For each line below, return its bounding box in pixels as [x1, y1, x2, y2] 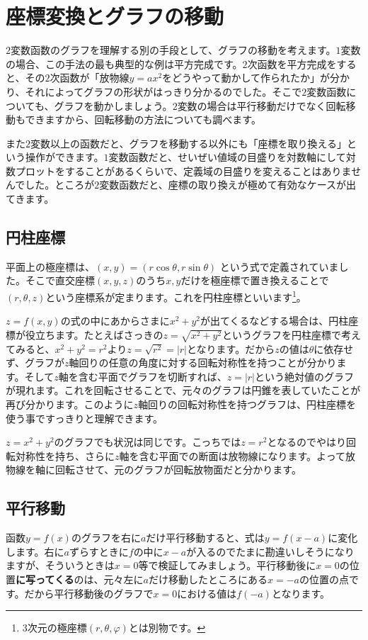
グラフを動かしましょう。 [54, 98, 173, 113]
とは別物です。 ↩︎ [128, 620, 206, 635]
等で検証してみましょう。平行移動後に [138, 558, 316, 573]
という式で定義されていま [219, 259, 339, 274]
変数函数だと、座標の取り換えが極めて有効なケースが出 [99, 177, 357, 192]
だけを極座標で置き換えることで [180, 273, 329, 288]
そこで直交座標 [25, 273, 95, 288]
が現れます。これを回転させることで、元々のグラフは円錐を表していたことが [6, 383, 361, 398]
